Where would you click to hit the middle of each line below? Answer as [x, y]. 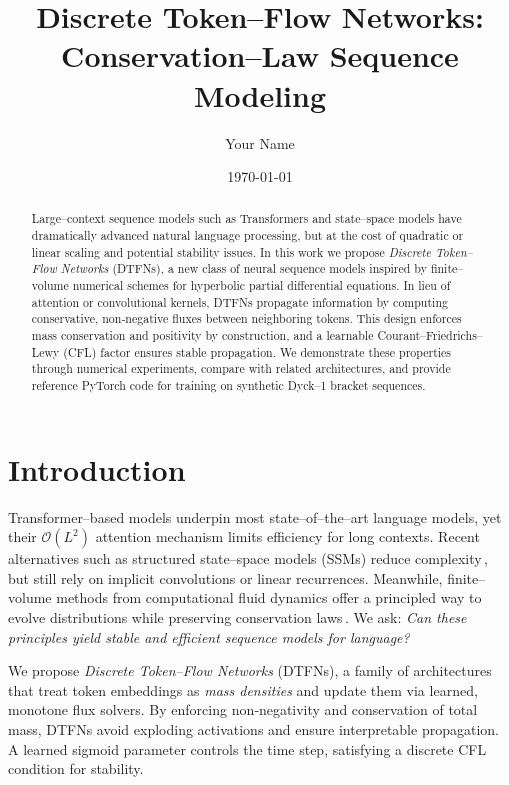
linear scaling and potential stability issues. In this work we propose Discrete [231, 251]
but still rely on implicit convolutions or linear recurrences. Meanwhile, [225, 577]
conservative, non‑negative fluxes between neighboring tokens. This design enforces [246, 318]
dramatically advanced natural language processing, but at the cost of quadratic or [247, 235]
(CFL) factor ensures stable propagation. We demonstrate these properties [257, 351]
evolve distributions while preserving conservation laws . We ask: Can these [237, 617]
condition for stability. [76, 768]
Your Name [260, 142]
